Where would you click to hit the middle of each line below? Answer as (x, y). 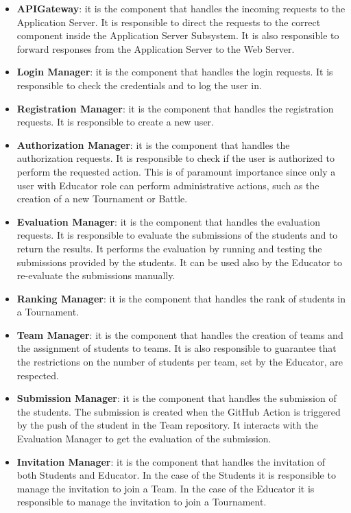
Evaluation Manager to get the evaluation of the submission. (144, 439)
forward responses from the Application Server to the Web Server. (156, 48)
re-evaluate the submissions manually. (96, 275)
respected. (38, 375)
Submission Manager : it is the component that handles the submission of (177, 398)
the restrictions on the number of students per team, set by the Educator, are (180, 362)
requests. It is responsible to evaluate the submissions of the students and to (177, 235)
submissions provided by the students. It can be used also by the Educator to (179, 262)
